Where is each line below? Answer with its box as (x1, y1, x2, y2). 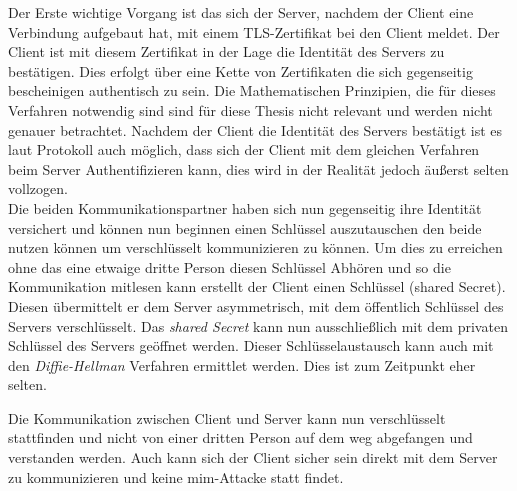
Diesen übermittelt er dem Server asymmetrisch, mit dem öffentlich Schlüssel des (8, 295, 504, 316)
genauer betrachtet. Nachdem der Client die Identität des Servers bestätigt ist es (8, 119, 503, 140)
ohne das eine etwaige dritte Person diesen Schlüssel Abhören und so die (8, 256, 451, 277)
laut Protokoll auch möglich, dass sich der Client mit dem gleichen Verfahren (8, 139, 480, 160)
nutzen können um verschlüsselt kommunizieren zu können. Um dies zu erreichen (8, 237, 503, 258)
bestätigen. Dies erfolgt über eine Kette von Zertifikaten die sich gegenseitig (8, 60, 473, 81)
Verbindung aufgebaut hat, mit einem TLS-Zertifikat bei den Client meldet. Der (8, 21, 500, 42)
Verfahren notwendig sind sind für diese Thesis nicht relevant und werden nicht (8, 99, 493, 120)
